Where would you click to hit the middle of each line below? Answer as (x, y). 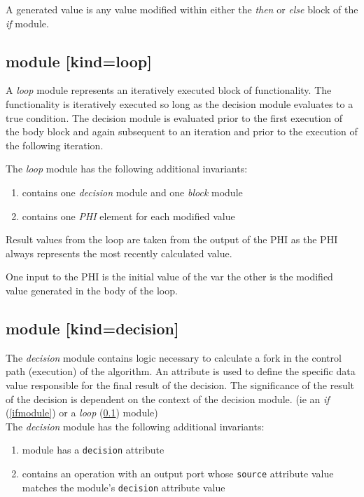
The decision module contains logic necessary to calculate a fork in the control (174, 357)
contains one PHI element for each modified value (128, 216)
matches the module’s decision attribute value (124, 487)
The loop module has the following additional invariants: (127, 169)
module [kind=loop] (79, 61)
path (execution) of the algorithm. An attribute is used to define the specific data (181, 371)
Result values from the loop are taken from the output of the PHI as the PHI (172, 239)
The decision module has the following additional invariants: (135, 426)
